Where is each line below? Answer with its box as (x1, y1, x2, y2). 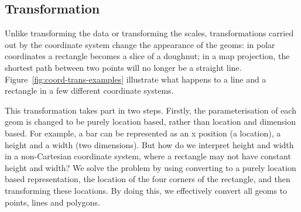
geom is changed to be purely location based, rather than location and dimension (5, 115, 296, 128)
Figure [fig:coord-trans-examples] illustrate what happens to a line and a (5, 73, 266, 85)
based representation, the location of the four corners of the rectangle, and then (5, 173, 290, 185)
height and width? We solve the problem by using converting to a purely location (5, 161, 296, 173)
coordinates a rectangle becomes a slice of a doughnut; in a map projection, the (5, 50, 290, 62)
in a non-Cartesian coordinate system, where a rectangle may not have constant (5, 150, 291, 162)
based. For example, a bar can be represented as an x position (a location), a (5, 126, 281, 139)
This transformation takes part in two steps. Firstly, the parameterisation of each (5, 104, 296, 116)
